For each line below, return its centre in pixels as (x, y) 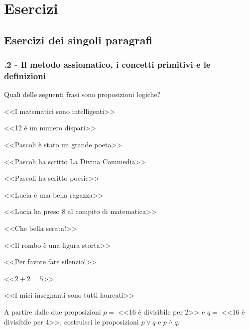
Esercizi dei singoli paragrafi (78, 40)
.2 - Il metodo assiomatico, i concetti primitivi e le (107, 64)
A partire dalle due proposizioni (53, 312)
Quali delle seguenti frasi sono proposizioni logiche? (82, 94)
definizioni (25, 76)
